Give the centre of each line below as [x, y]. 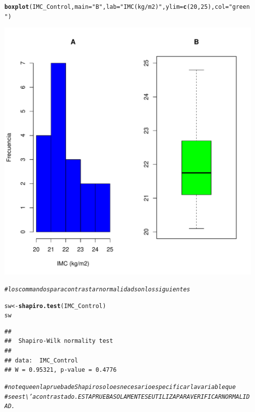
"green [239, 7]
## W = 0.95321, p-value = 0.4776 [61, 370]
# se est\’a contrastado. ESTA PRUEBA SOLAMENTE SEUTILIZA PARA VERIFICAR [113, 397]
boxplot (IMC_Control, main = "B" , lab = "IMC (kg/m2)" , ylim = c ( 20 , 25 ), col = [117, 7]
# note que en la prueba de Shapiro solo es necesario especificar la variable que [120, 387]
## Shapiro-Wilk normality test [59, 341]
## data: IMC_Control [41, 360]
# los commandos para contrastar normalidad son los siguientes [97, 289]
